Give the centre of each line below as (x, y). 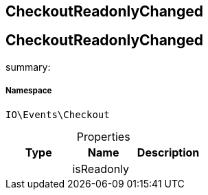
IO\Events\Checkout (58, 114)
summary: (28, 67)
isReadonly (101, 169)
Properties (103, 136)
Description (168, 152)
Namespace (29, 91)
